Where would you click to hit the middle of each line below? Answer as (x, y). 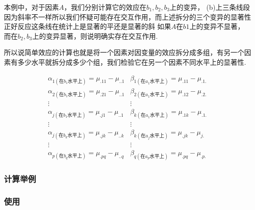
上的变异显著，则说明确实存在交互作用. (95, 36)
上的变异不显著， (217, 26)
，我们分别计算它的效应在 (105, 7)
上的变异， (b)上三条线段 (210, 7)
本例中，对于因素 (31, 7)
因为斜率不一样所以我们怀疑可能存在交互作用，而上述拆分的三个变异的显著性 (127, 16)
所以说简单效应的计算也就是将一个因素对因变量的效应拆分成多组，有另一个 (124, 52)
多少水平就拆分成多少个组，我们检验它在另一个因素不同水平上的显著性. (132, 62)
